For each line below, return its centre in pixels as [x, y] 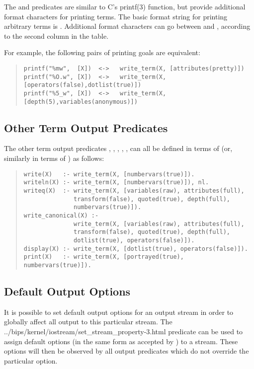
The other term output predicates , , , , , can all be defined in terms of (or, [118, 148]
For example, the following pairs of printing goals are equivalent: [102, 52]
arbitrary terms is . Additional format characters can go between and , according [127, 26]
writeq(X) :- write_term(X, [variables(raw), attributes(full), [134, 190]
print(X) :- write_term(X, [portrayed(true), [104, 257]
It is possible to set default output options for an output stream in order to [119, 312]
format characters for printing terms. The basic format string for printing [116, 16]
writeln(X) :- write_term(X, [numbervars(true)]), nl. [116, 183]
